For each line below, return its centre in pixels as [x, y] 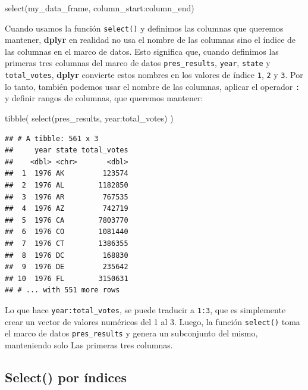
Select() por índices [66, 377]
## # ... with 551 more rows [62, 290]
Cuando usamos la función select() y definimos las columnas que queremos [144, 28]
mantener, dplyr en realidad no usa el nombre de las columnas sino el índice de [150, 40]
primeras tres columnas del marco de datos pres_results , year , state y [138, 63]
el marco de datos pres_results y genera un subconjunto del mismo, [131, 333]
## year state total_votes [67, 150]
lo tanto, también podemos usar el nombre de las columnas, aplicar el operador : [153, 86]
